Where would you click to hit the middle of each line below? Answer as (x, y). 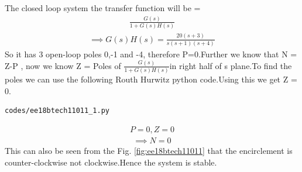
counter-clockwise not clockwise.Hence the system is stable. (111, 162)
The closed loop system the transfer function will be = (103, 8)
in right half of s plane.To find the (231, 65)
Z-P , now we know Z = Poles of (63, 65)
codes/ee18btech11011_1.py (57, 111)
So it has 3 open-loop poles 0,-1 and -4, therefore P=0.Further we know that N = (151, 54)
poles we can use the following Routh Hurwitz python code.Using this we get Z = (151, 79)
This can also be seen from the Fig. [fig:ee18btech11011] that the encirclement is (149, 150)
